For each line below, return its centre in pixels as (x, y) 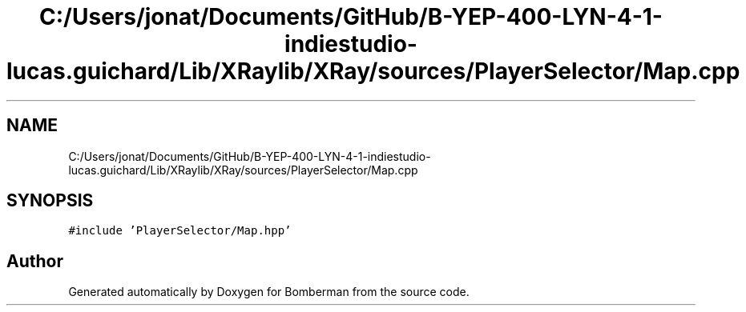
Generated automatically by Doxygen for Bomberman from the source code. (269, 292)
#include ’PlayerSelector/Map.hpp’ (180, 231)
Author (35, 261)
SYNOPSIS (50, 201)
